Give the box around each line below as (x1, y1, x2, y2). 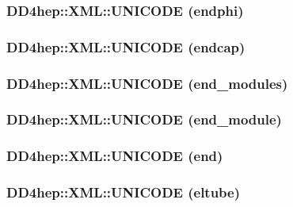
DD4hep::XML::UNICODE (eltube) (6, 182, 241, 202)
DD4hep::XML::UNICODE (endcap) (6, 36, 245, 56)
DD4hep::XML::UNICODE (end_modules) (6, 73, 288, 93)
